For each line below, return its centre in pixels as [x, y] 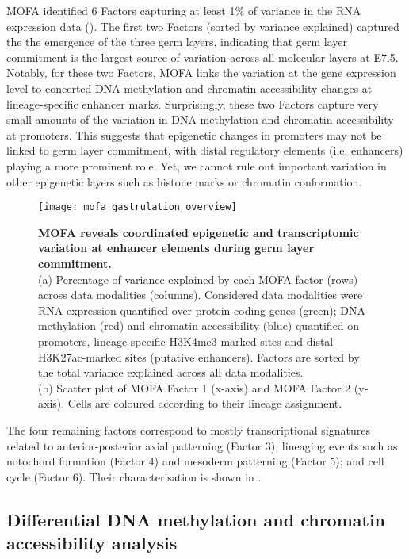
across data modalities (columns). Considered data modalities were [201, 295]
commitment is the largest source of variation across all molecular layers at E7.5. [203, 57]
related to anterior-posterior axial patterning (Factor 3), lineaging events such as [202, 445]
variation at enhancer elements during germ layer [176, 248]
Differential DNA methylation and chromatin [196, 519]
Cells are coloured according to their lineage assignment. [205, 403]
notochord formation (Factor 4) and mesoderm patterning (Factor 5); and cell [195, 461]
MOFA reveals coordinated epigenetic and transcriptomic [199, 232]
